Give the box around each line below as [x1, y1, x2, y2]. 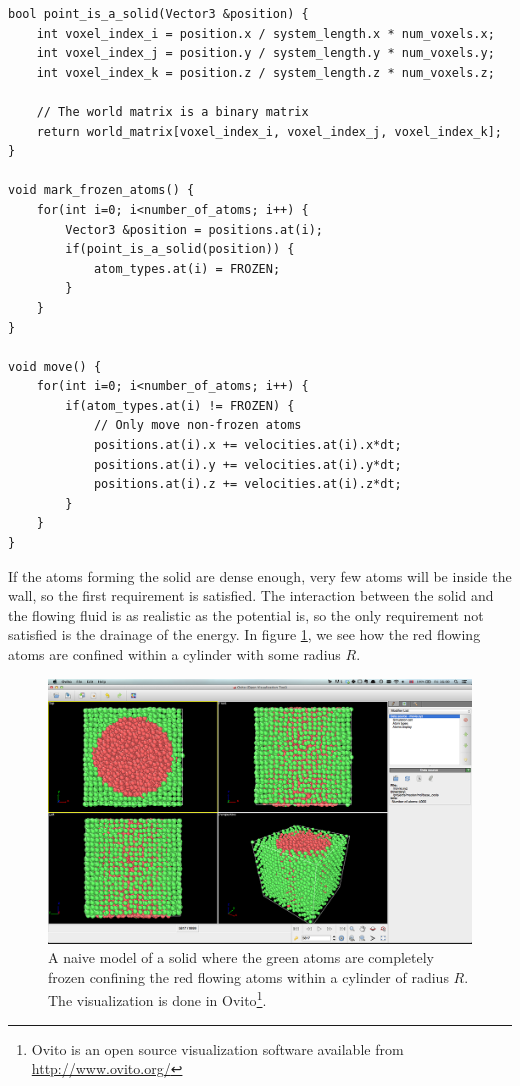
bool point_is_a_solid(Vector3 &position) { [8, 7, 309, 21]
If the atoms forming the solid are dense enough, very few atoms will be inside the [8, 565, 512, 586]
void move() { [8, 359, 102, 374]
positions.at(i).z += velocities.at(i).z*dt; [93, 477, 402, 492]
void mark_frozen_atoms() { [8, 183, 195, 198]
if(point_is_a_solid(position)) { [65, 242, 295, 257]
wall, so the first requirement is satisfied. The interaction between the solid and [8, 585, 494, 606]
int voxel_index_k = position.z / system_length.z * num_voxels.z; [36, 65, 495, 80]
